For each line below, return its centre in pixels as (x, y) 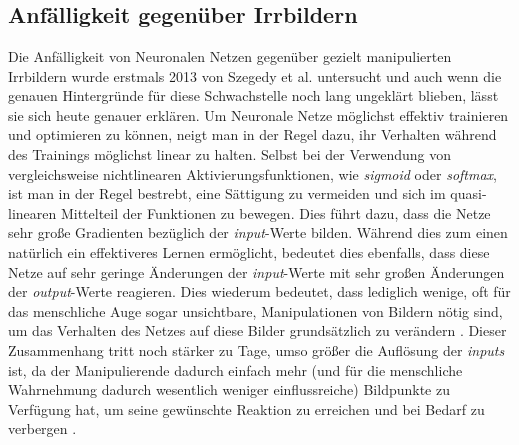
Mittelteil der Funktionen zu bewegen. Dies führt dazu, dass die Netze (275, 212)
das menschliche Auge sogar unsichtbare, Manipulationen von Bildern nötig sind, (255, 310)
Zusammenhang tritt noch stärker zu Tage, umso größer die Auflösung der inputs (256, 349)
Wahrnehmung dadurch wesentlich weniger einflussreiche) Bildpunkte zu (229, 389)
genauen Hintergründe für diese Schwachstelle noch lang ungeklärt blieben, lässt (253, 95)
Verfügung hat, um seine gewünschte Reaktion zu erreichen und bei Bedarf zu (246, 408)
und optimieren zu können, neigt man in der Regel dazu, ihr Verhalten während (252, 134)
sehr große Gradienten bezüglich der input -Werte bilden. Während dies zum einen (258, 232)
